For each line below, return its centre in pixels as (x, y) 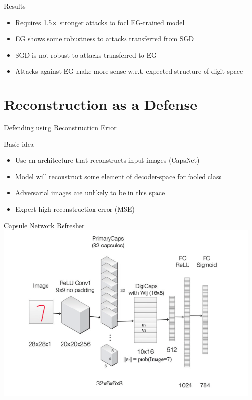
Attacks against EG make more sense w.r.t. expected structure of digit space (129, 71)
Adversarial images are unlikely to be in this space (90, 192)
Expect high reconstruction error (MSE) (75, 209)
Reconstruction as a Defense (101, 104)
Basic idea (19, 144)
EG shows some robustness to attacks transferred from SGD (105, 38)
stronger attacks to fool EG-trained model (122, 22)
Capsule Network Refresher (44, 225)
